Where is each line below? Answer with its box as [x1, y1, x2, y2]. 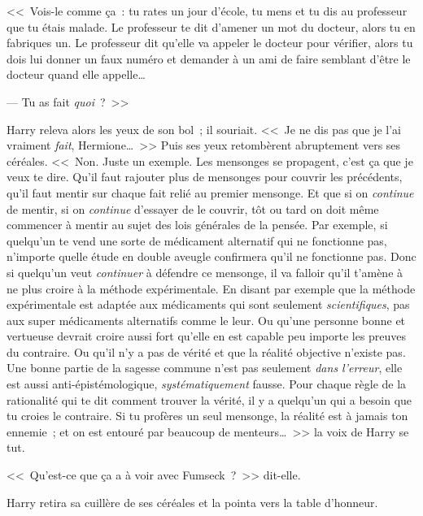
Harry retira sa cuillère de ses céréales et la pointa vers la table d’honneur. [7, 493, 378, 510]
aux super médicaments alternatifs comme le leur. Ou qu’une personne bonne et [7, 311, 406, 328]
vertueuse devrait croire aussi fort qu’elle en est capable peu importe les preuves [7, 327, 407, 345]
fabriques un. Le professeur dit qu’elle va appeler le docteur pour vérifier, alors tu [7, 34, 413, 51]
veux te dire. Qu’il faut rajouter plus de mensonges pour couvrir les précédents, [7, 168, 403, 185]
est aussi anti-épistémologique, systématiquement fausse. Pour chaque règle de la [7, 375, 407, 392]
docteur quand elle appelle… [7, 66, 146, 83]
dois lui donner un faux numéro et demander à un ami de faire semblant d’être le [7, 50, 411, 67]
